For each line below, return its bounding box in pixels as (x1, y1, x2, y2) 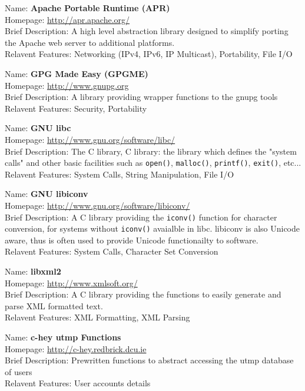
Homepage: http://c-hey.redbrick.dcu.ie (5, 342, 147, 355)
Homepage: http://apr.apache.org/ (5, 13, 130, 25)
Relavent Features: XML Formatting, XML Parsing (5, 311, 190, 323)
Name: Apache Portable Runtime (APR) (5, 2, 170, 14)
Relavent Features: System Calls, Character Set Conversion (5, 245, 218, 258)
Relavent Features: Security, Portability (5, 102, 147, 114)
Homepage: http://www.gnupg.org (5, 79, 129, 91)
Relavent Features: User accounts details (5, 377, 151, 389)
